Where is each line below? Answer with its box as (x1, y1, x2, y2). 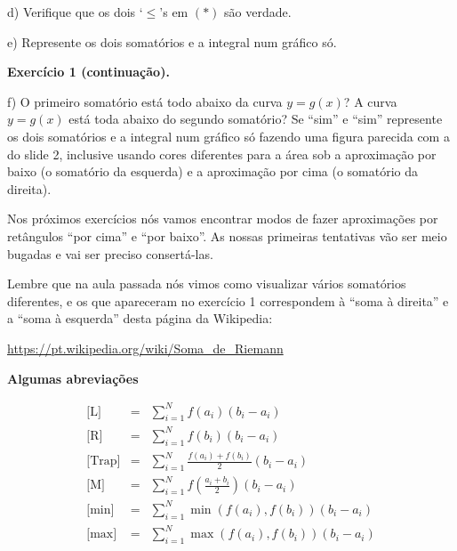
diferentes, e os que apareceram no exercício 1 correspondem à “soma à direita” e (7, 291, 449, 310)
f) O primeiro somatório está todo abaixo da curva (7, 92, 283, 110)
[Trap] (86, 455, 121, 468)
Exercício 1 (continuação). (7, 62, 170, 81)
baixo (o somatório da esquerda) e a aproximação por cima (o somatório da (7, 162, 419, 181)
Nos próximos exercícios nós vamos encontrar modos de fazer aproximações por (7, 209, 438, 228)
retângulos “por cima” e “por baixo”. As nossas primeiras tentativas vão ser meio (7, 226, 447, 245)
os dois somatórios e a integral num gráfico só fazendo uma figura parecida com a (7, 126, 450, 145)
